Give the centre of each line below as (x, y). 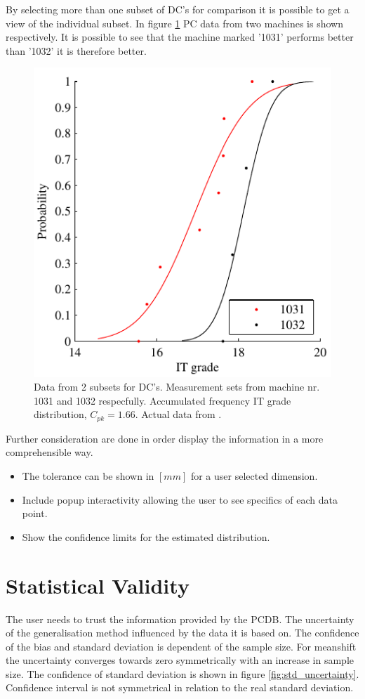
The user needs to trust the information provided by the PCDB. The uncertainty (180, 619)
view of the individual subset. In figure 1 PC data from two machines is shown (174, 23)
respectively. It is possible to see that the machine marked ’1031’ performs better (180, 37)
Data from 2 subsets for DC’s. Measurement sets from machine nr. (177, 387)
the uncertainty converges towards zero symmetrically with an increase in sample (180, 660)
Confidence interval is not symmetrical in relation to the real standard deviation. (180, 687)
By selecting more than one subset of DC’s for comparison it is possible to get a (178, 9)
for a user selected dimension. (254, 476)
